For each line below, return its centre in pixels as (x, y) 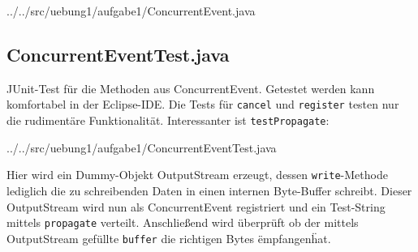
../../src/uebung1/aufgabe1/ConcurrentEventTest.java (142, 147)
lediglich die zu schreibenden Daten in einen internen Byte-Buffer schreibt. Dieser (209, 190)
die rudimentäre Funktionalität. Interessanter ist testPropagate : (168, 120)
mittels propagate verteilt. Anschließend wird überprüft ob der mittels (183, 222)
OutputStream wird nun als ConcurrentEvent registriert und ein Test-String (196, 206)
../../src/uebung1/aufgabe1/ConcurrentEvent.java (131, 11)
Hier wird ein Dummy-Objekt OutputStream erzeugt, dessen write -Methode (197, 175)
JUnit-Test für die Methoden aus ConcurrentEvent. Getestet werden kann (191, 88)
